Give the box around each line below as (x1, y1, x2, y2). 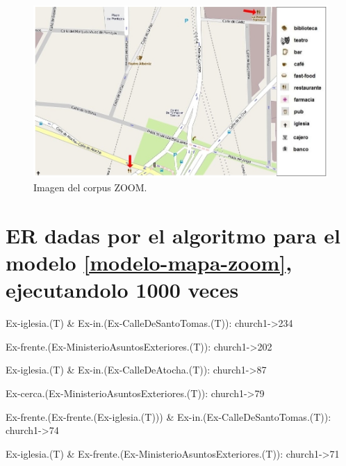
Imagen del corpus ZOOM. (33, 180, 147, 195)
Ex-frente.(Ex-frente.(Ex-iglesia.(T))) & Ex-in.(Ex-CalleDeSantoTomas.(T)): (6, 409, 331, 424)
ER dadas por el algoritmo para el (6, 220, 340, 249)
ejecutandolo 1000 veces (6, 275, 239, 304)
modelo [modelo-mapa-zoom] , (6, 248, 293, 276)
